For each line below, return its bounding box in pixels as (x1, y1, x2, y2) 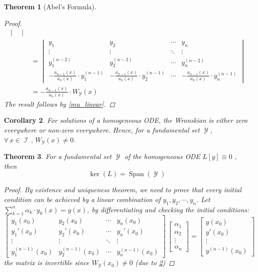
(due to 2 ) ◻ (135, 257, 175, 268)
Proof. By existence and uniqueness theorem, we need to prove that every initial (4, 184, 242, 195)
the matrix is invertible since (4, 257, 89, 268)
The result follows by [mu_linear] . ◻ (4, 98, 115, 109)
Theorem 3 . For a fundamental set (4, 151, 112, 161)
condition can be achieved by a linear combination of (4, 194, 161, 204)
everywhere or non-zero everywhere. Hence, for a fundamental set (4, 125, 200, 135)
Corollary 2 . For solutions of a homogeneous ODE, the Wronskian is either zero (4, 115, 248, 125)
